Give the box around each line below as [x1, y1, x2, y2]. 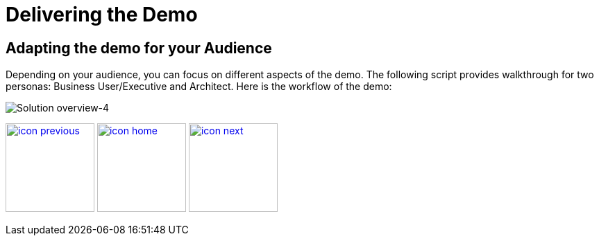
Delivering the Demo [6, 3, 198, 26]
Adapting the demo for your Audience [6, 39, 272, 57]
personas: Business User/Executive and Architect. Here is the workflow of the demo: [6, 80, 392, 93]
